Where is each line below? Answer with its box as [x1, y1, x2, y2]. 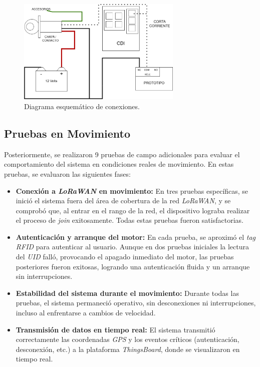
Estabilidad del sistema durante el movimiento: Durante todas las [16, 287, 239, 298]
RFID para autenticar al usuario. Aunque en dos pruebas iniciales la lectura [16, 241, 249, 252]
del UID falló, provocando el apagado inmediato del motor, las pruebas [16, 251, 234, 262]
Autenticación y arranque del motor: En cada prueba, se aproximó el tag [16, 231, 256, 242]
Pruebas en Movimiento [4, 125, 131, 141]
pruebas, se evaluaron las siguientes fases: [4, 168, 131, 179]
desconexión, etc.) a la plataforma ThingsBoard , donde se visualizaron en [16, 343, 240, 354]
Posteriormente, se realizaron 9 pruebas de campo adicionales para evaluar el [4, 149, 240, 159]
